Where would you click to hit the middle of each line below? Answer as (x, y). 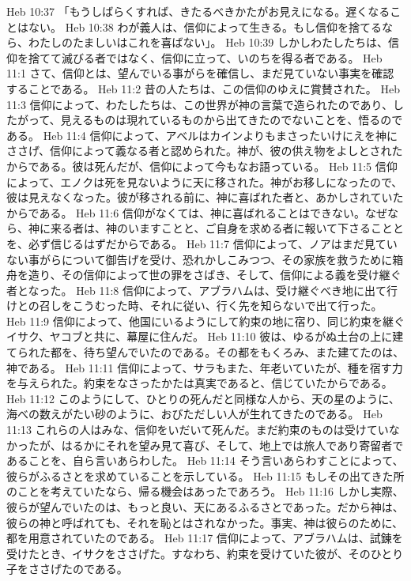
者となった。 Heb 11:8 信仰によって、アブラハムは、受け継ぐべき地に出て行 (202, 290)
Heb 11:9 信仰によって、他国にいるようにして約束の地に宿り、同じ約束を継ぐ (205, 321)
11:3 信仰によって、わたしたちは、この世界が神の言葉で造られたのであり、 (200, 104)
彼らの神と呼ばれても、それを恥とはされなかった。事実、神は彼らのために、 (205, 522)
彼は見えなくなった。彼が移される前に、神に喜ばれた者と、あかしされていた (205, 197)
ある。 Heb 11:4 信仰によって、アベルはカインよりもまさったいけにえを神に (202, 135)
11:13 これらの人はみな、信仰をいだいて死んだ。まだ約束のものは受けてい (198, 430)
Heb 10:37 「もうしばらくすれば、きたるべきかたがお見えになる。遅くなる (198, 11)
